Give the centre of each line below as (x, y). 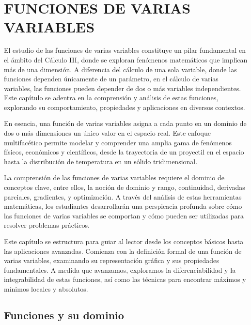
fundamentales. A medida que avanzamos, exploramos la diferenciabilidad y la (120, 270)
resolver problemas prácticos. (47, 225)
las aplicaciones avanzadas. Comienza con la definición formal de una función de (123, 251)
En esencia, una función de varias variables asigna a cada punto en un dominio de (125, 123)
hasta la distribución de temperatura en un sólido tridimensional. (101, 161)
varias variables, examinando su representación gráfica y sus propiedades (111, 260)
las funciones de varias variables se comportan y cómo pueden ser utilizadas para (124, 215)
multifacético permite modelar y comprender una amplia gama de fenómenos (118, 142)
